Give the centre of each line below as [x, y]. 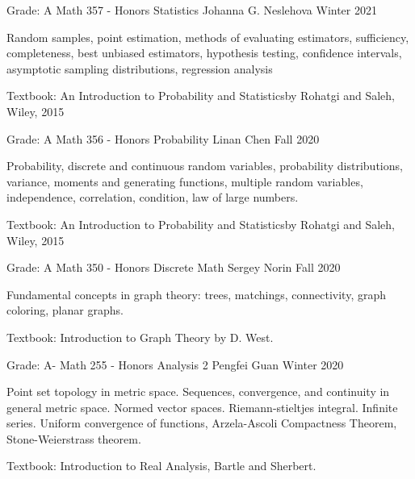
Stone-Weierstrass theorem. [74, 438]
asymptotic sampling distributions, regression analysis [140, 68]
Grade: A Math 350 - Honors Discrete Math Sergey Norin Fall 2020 [174, 267]
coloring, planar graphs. [65, 310]
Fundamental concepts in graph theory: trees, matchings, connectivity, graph [197, 294]
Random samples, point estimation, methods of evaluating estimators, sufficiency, [208, 37]
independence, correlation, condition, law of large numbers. [153, 197]
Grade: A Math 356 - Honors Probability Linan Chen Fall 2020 [163, 138]
